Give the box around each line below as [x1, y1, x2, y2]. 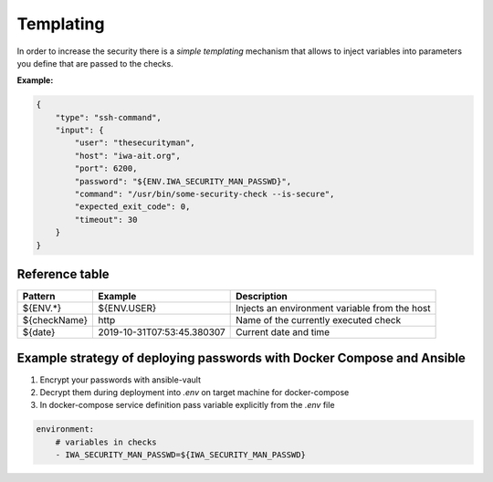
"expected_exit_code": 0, [74, 202, 191, 212]
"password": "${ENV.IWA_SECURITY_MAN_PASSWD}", [74, 176, 292, 186]
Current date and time [236, 326, 330, 339]
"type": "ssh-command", [55, 112, 162, 122]
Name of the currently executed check [236, 314, 402, 327]
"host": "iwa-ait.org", [74, 151, 182, 161]
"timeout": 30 [74, 215, 138, 225]
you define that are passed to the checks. [16, 58, 173, 68]
